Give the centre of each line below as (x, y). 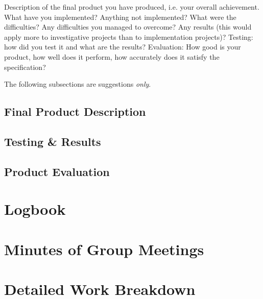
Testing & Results (53, 141)
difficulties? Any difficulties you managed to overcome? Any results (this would (128, 27)
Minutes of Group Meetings (104, 249)
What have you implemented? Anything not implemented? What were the (120, 17)
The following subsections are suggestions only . (78, 84)
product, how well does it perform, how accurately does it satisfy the (112, 56)
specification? (25, 67)
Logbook (35, 209)
